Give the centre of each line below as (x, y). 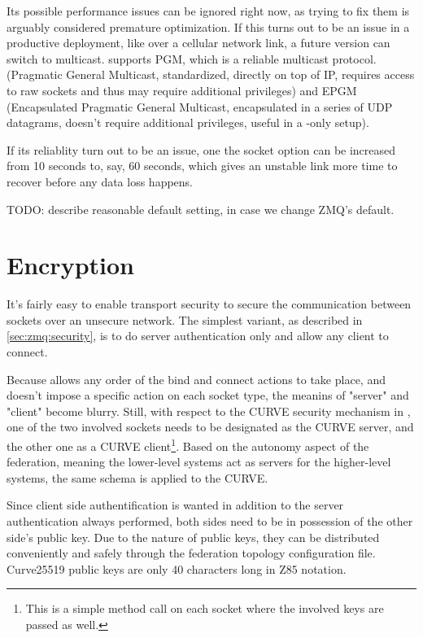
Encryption (70, 265)
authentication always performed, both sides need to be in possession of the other (210, 521)
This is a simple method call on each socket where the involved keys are (205, 608)
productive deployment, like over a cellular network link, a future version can (198, 43)
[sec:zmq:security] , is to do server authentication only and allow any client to (198, 336)
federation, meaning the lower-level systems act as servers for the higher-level (199, 462)
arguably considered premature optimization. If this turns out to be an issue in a (208, 26)
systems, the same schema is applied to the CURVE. (137, 477)
